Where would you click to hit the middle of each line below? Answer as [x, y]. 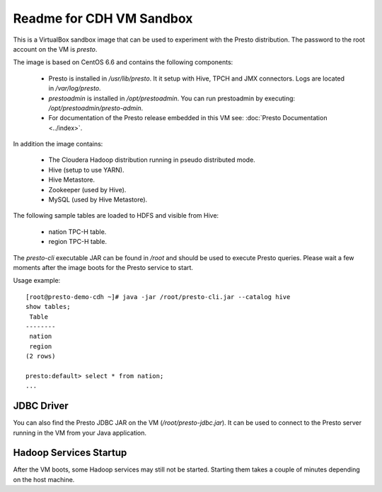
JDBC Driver [41, 406]
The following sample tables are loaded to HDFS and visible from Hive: [116, 216]
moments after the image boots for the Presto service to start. [103, 267]
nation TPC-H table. [77, 232]
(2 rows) [41, 356]
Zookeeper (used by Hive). [87, 189]
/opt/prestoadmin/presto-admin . [96, 108]
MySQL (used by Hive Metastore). [98, 200]
